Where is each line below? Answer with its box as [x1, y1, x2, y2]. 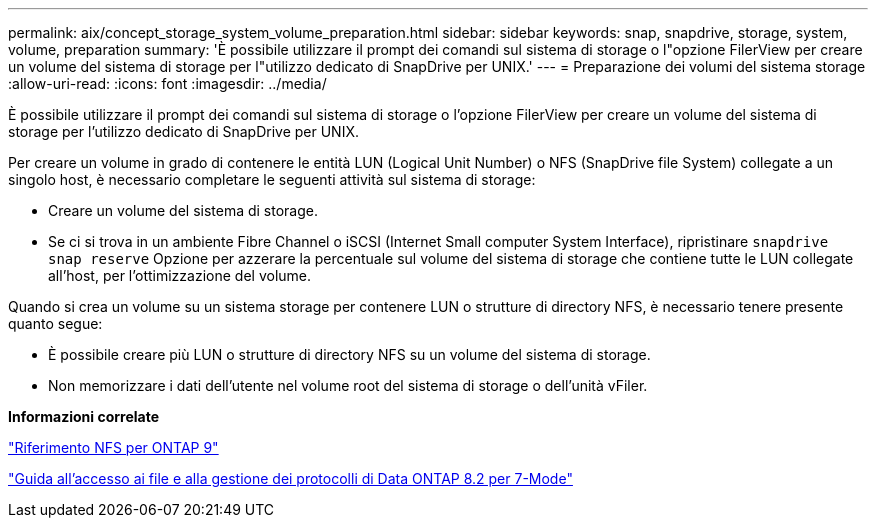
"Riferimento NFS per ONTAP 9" [8, 439, 219, 456]
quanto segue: [8, 315, 103, 332]
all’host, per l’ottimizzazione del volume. [48, 267, 312, 284]
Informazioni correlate [8, 408, 160, 425]
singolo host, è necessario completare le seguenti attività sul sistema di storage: [8, 171, 536, 188]
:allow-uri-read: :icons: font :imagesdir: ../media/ [8, 75, 327, 92]
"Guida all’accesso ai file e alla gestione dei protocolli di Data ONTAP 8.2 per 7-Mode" [8, 470, 573, 487]
